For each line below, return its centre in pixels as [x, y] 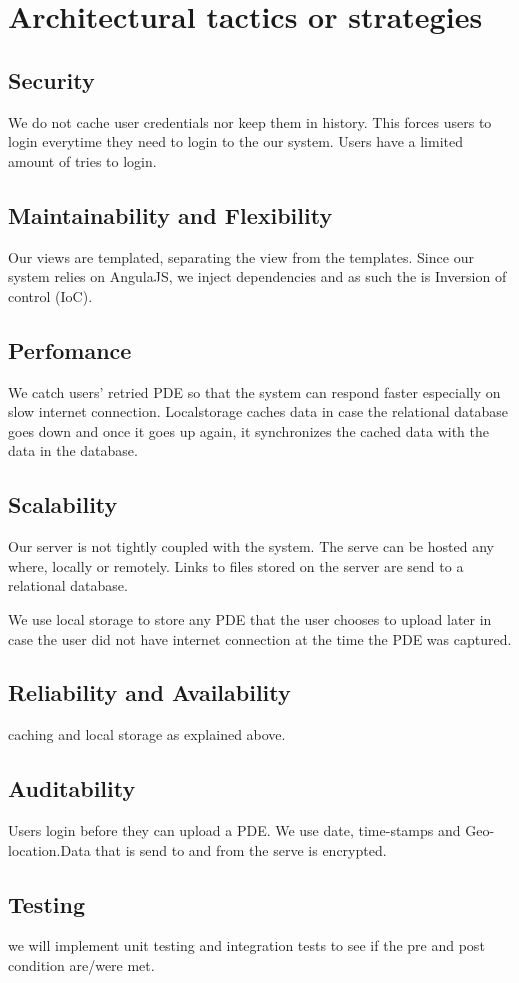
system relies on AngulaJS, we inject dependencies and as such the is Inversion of [257, 276]
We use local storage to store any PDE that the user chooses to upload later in [250, 618]
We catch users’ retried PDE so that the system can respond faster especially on [254, 391]
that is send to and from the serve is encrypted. [241, 849]
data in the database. [73, 450]
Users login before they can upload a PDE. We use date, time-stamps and [234, 830]
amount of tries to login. [82, 160]
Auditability [72, 788]
